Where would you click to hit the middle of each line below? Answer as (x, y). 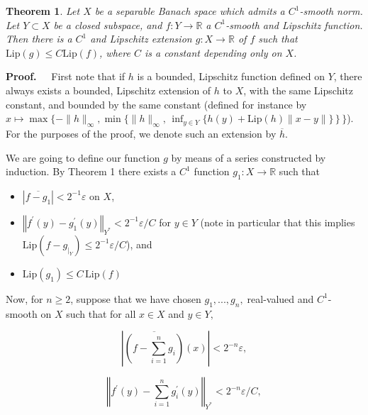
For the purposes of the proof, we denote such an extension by (141, 133)
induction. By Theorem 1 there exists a (91, 171)
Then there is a (39, 39)
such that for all (101, 313)
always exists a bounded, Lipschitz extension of (108, 90)
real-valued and (280, 298)
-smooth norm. (331, 11)
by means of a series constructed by (249, 157)
